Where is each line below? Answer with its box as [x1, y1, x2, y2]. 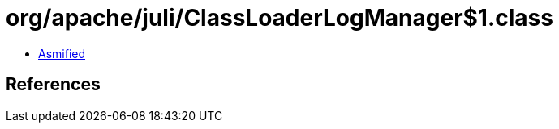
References [6, 74, 101, 95]
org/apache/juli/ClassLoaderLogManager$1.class [6, 4, 553, 31]
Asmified [38, 46, 86, 60]
